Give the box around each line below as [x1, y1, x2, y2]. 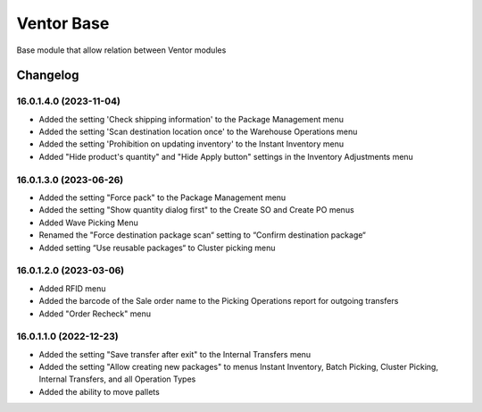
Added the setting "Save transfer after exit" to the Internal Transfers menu [38, 349, 312, 359]
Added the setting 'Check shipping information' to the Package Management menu [38, 114, 344, 124]
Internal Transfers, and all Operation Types [38, 374, 196, 384]
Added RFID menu [38, 282, 106, 294]
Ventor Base [16, 13, 110, 33]
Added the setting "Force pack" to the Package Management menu [38, 192, 287, 203]
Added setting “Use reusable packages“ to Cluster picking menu [38, 242, 276, 253]
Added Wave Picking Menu [38, 217, 138, 228]
